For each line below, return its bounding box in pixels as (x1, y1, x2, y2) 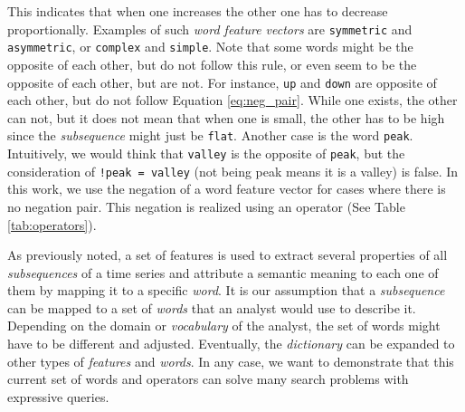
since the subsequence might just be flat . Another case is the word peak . (7, 126, 413, 145)
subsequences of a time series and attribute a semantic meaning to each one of (7, 263, 439, 282)
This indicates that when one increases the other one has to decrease (7, 2, 388, 20)
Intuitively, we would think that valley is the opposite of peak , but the (7, 144, 405, 162)
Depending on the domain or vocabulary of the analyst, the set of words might (7, 316, 441, 335)
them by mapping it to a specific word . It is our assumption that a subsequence (7, 281, 445, 300)
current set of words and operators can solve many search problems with (7, 369, 409, 388)
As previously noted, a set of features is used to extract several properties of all (7, 245, 448, 264)
